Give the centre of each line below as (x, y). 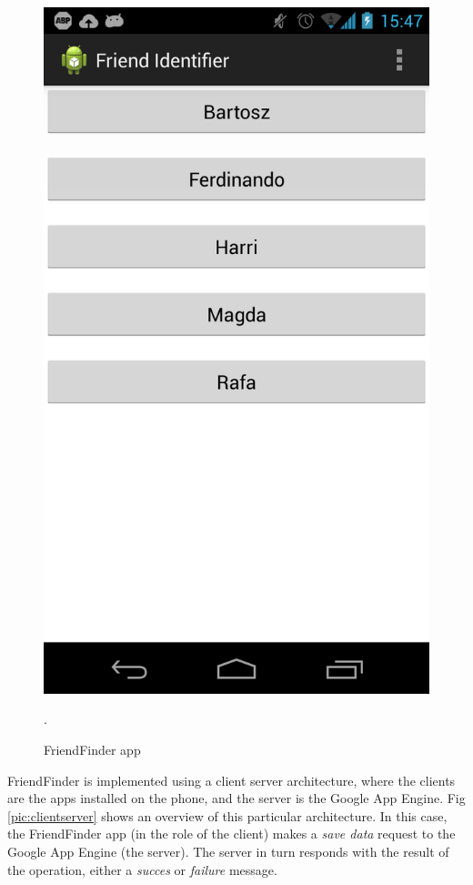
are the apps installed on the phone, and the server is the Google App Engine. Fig (236, 798)
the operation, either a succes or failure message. (142, 869)
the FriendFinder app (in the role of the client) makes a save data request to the (231, 834)
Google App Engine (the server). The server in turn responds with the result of (228, 851)
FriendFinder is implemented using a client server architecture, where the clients (231, 780)
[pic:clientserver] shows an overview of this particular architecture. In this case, (227, 815)
